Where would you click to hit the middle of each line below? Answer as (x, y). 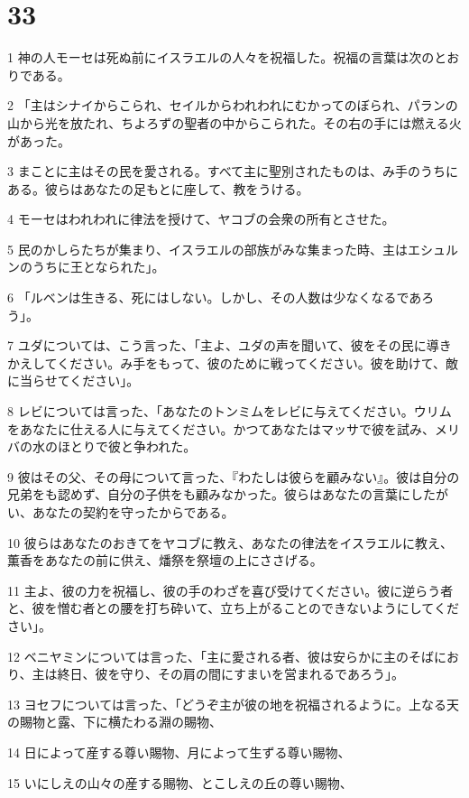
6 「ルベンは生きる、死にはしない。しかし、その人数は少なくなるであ (215, 297)
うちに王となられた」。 (98, 267)
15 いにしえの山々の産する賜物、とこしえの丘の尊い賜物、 (180, 782)
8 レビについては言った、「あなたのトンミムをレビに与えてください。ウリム (230, 411)
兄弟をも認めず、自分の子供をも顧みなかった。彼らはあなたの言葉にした (222, 494)
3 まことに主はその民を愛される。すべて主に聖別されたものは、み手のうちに (233, 171)
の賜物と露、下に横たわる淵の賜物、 (115, 722)
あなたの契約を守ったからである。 (133, 512)
